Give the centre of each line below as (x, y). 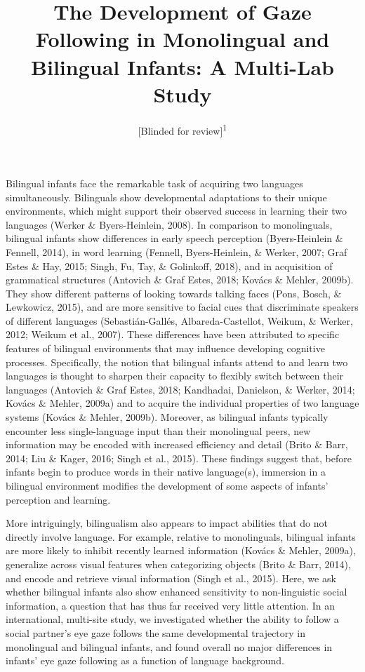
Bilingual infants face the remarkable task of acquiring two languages (154, 183)
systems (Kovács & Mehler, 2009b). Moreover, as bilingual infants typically (167, 417)
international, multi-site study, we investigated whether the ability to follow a (172, 619)
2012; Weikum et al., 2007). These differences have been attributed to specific (173, 334)
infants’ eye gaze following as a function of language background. (145, 660)
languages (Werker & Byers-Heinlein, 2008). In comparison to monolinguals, (169, 224)
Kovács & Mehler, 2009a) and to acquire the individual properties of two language (182, 403)
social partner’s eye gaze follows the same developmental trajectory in (156, 632)
